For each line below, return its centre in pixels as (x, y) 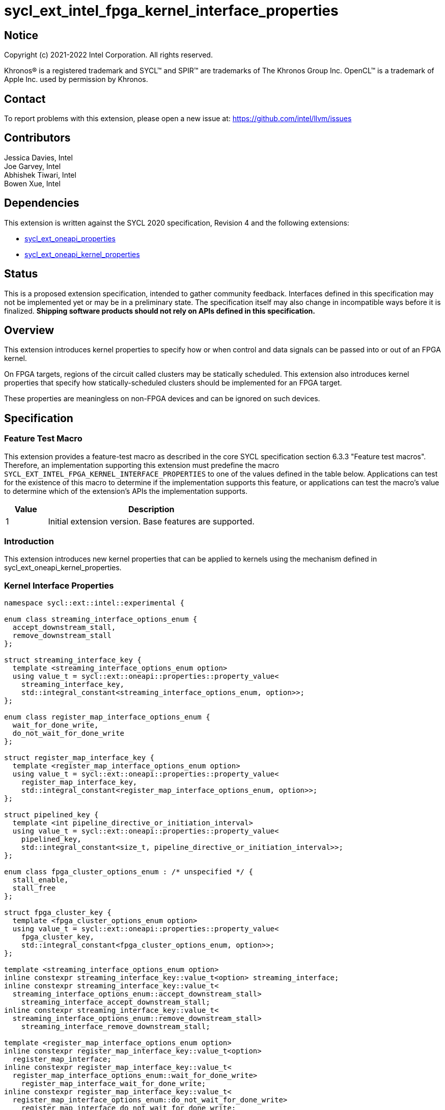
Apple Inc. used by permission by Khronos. (76, 79)
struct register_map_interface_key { (79, 758)
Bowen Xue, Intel (32, 183)
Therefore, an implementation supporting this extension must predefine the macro (142, 465)
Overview (29, 330)
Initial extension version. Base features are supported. (151, 521)
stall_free (34, 888)
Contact (25, 99)
